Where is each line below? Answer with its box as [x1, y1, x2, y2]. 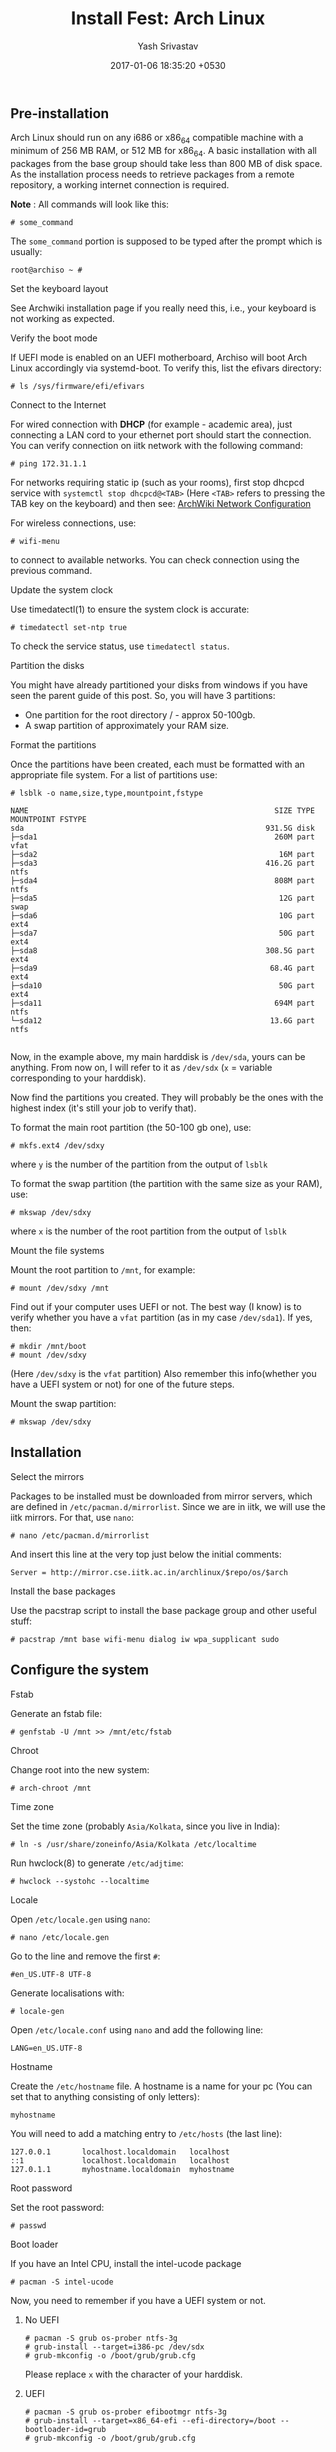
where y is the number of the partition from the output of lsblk [10, 1158, 268, 1170]
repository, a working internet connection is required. [10, 178, 230, 191]
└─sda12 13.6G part [10, 1015, 315, 1026]
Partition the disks [10, 659, 85, 671]
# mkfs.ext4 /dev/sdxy [10, 1140, 105, 1151]
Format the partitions [10, 738, 97, 751]
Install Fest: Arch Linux [70, 7, 266, 30]
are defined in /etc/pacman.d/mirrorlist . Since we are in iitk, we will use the [10, 1500, 326, 1512]
